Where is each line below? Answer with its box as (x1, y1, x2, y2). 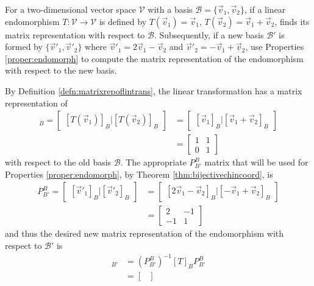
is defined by (99, 15, 147, 27)
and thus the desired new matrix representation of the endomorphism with (5, 227, 284, 240)
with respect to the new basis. (5, 64, 117, 77)
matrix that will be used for (204, 156, 309, 169)
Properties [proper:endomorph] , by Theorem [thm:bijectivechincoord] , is (5, 167, 273, 180)
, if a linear (244, 3, 286, 15)
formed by (5, 40, 43, 53)
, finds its (274, 15, 310, 27)
